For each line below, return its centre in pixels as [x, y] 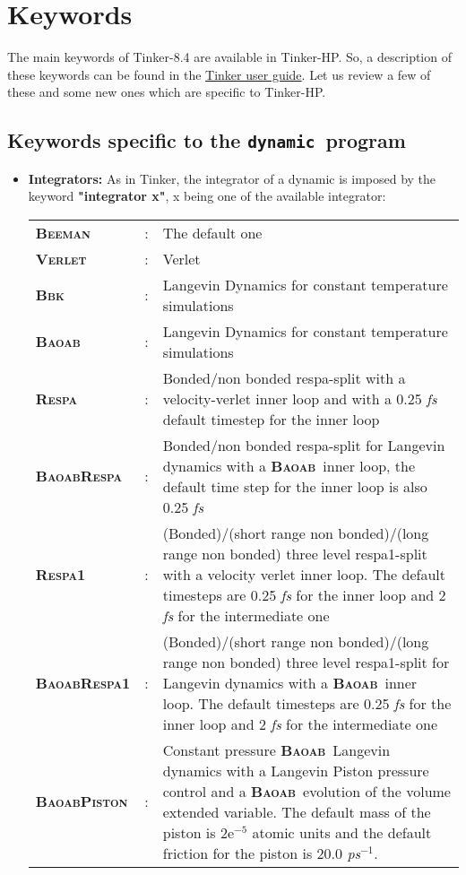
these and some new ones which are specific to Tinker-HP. [167, 92]
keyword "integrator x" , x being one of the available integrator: [207, 196]
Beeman [63, 232]
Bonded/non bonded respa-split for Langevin [304, 445]
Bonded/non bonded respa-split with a [284, 377]
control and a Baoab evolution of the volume [306, 791]
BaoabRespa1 [83, 682]
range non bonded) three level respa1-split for [306, 662]
